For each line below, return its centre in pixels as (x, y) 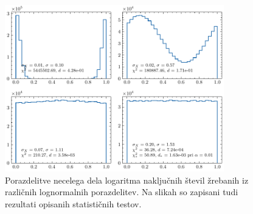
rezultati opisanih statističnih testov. (73, 203)
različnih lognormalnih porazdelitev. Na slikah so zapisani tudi (122, 192)
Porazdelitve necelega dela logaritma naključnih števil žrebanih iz (127, 180)
